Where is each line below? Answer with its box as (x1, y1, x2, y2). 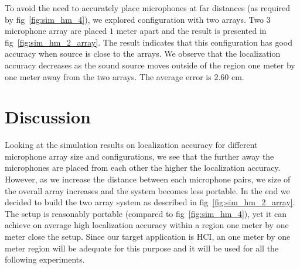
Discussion (5, 105, 91, 129)
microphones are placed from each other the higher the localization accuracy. (5, 161, 281, 174)
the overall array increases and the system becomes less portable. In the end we (5, 184, 290, 196)
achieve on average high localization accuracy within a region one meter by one (5, 219, 289, 231)
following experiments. (5, 253, 85, 265)
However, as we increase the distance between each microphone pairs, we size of (5, 173, 291, 185)
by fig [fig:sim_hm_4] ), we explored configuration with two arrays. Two (5, 13, 264, 25)
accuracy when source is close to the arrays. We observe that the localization (5, 47, 281, 60)
